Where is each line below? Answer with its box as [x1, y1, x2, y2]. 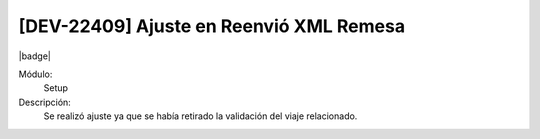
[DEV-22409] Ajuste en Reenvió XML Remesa [18, 15, 405, 37]
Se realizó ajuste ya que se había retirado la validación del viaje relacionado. [43, 110, 358, 122]
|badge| [18, 50, 52, 62]
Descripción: [18, 96, 72, 108]
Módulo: [18, 68, 53, 80]
